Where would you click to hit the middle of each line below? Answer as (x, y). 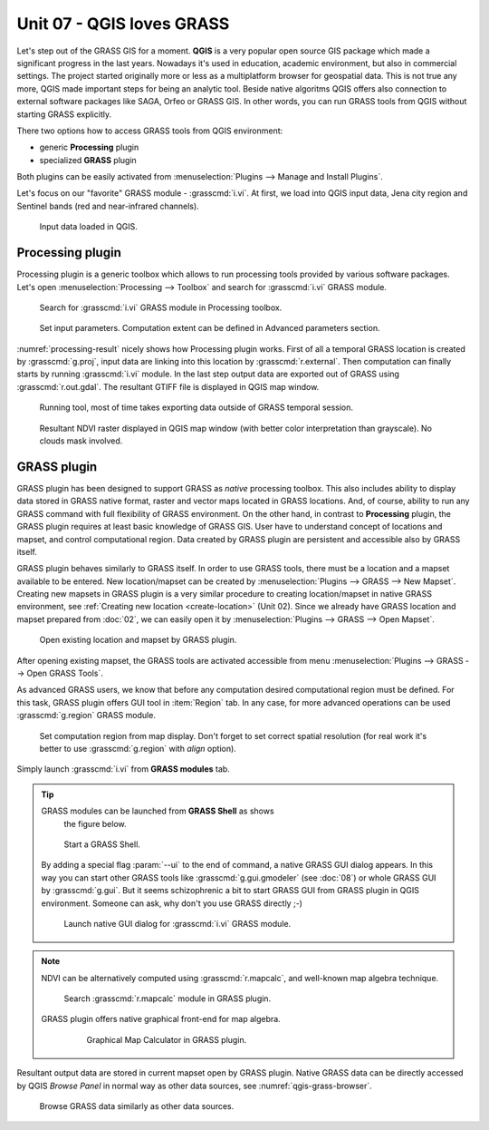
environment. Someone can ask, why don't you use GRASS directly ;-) (172, 903)
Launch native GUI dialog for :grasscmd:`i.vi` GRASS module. (177, 923)
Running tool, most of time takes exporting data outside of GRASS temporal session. (196, 407)
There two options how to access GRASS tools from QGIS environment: (150, 131)
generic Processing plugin (89, 147)
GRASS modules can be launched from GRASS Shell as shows (158, 811)
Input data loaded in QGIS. (88, 227)
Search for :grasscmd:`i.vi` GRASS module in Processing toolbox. (161, 307)
